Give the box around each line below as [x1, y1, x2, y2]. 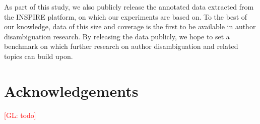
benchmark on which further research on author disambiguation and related [4, 41, 238, 51]
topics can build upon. [4, 50, 73, 61]
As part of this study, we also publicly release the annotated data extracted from [4, 2, 254, 12]
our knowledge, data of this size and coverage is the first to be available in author [4, 21, 256, 32]
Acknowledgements [4, 80, 139, 101]
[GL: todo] [4, 109, 36, 120]
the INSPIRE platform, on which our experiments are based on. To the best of [4, 11, 247, 22]
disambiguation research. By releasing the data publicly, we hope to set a [4, 31, 230, 41]
